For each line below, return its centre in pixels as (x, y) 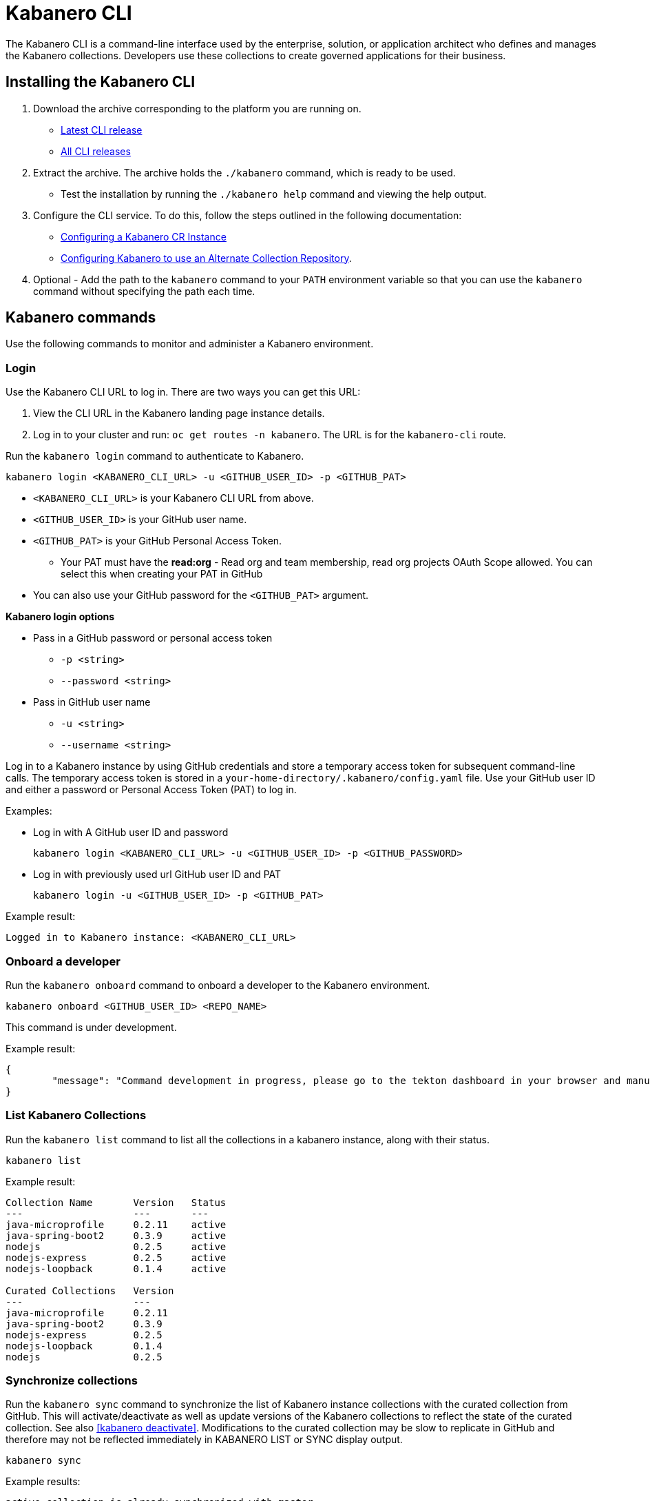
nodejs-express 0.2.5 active (116, 1257)
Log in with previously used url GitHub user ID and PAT (157, 875)
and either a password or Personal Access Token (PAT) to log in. (151, 790)
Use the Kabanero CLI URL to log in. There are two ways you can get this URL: (183, 392)
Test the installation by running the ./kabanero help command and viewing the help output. (274, 194)
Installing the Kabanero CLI (101, 82)
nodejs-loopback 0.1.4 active (116, 1268)
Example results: (43, 1482)
